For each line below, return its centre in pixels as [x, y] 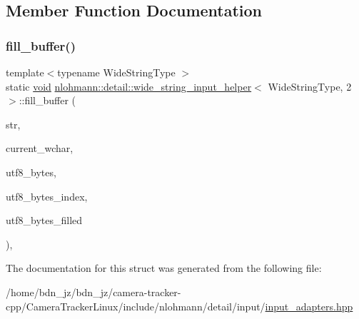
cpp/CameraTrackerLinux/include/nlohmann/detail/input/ [136, 306]
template [25, 72]
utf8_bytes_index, [47, 196]
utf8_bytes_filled [44, 220]
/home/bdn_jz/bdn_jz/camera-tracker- [93, 292]
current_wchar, [40, 148]
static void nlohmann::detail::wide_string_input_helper [129, 86]
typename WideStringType [116, 72]
